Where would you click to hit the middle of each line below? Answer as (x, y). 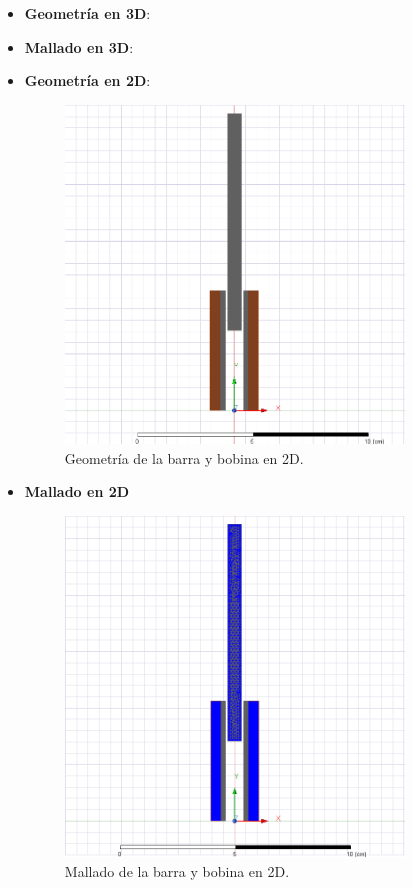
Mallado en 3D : (79, 46)
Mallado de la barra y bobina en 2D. (177, 871)
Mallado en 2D (77, 491)
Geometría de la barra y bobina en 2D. (184, 457)
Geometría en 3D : (87, 13)
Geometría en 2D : (87, 80)
